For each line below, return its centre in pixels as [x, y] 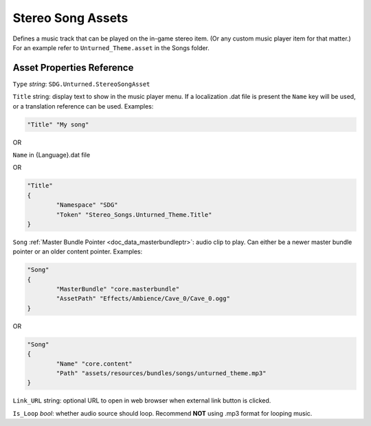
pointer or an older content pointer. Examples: [78, 251]
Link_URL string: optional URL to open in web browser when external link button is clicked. [142, 401]
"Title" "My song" [58, 124]
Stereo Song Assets [70, 18]
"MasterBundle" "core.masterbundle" [118, 289]
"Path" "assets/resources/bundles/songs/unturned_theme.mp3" [161, 373]
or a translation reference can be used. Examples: [83, 106]
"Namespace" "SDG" [87, 205]
